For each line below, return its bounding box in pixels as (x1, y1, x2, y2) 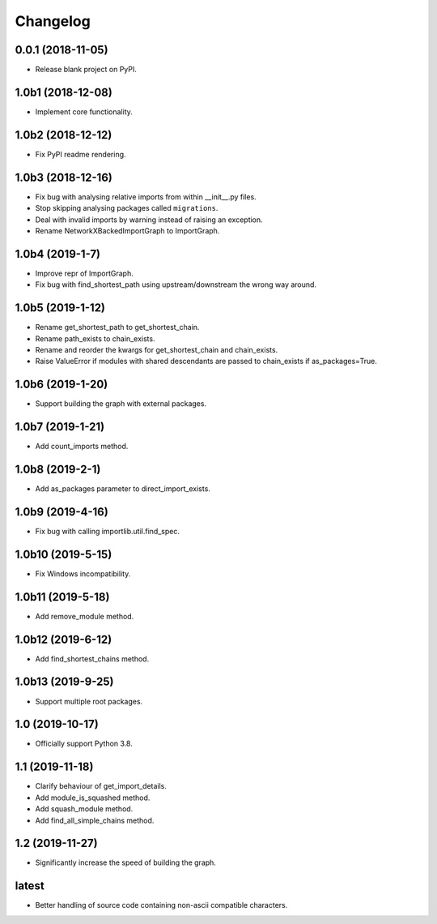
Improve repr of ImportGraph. (35, 268, 134, 278)
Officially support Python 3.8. (35, 738, 133, 749)
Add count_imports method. (35, 442, 129, 451)
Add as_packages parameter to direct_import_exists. (35, 484, 210, 494)
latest (15, 879, 45, 893)
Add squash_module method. (35, 804, 134, 814)
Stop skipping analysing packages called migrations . (35, 203, 218, 213)
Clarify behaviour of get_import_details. (35, 781, 168, 791)
